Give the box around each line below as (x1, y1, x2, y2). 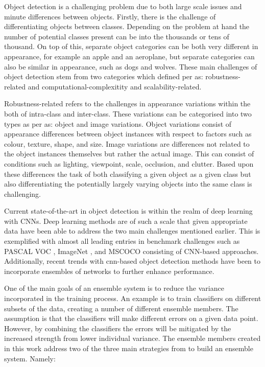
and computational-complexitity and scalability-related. (28, 81, 202, 91)
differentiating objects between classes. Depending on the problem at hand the (4, 21, 250, 32)
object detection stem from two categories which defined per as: (4, 71, 203, 82)
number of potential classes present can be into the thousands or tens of (4, 31, 229, 41)
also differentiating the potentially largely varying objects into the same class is (4, 178, 252, 189)
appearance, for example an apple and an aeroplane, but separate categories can (4, 51, 255, 61)
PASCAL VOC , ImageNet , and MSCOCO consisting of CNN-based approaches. (4, 245, 259, 256)
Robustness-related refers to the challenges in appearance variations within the (4, 98, 251, 109)
